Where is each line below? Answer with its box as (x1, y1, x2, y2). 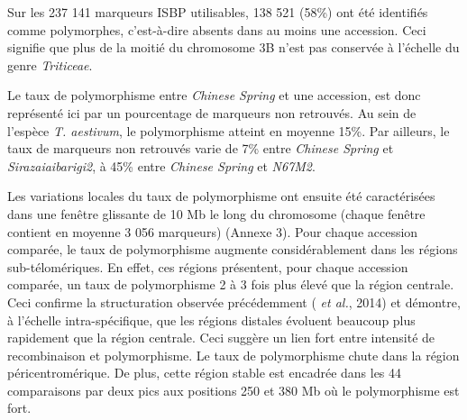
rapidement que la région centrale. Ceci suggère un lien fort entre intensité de (7, 328, 435, 347)
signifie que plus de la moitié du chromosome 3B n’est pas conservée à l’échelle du (7, 38, 460, 57)
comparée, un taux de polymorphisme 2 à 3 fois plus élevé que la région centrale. (7, 275, 454, 294)
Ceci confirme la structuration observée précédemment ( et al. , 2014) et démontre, (7, 292, 461, 311)
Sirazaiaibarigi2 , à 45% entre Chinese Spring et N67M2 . (7, 156, 316, 175)
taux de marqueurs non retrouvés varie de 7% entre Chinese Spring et (7, 139, 394, 158)
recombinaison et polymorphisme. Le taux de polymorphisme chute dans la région (7, 345, 460, 364)
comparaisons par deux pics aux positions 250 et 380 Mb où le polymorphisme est (7, 380, 460, 399)
